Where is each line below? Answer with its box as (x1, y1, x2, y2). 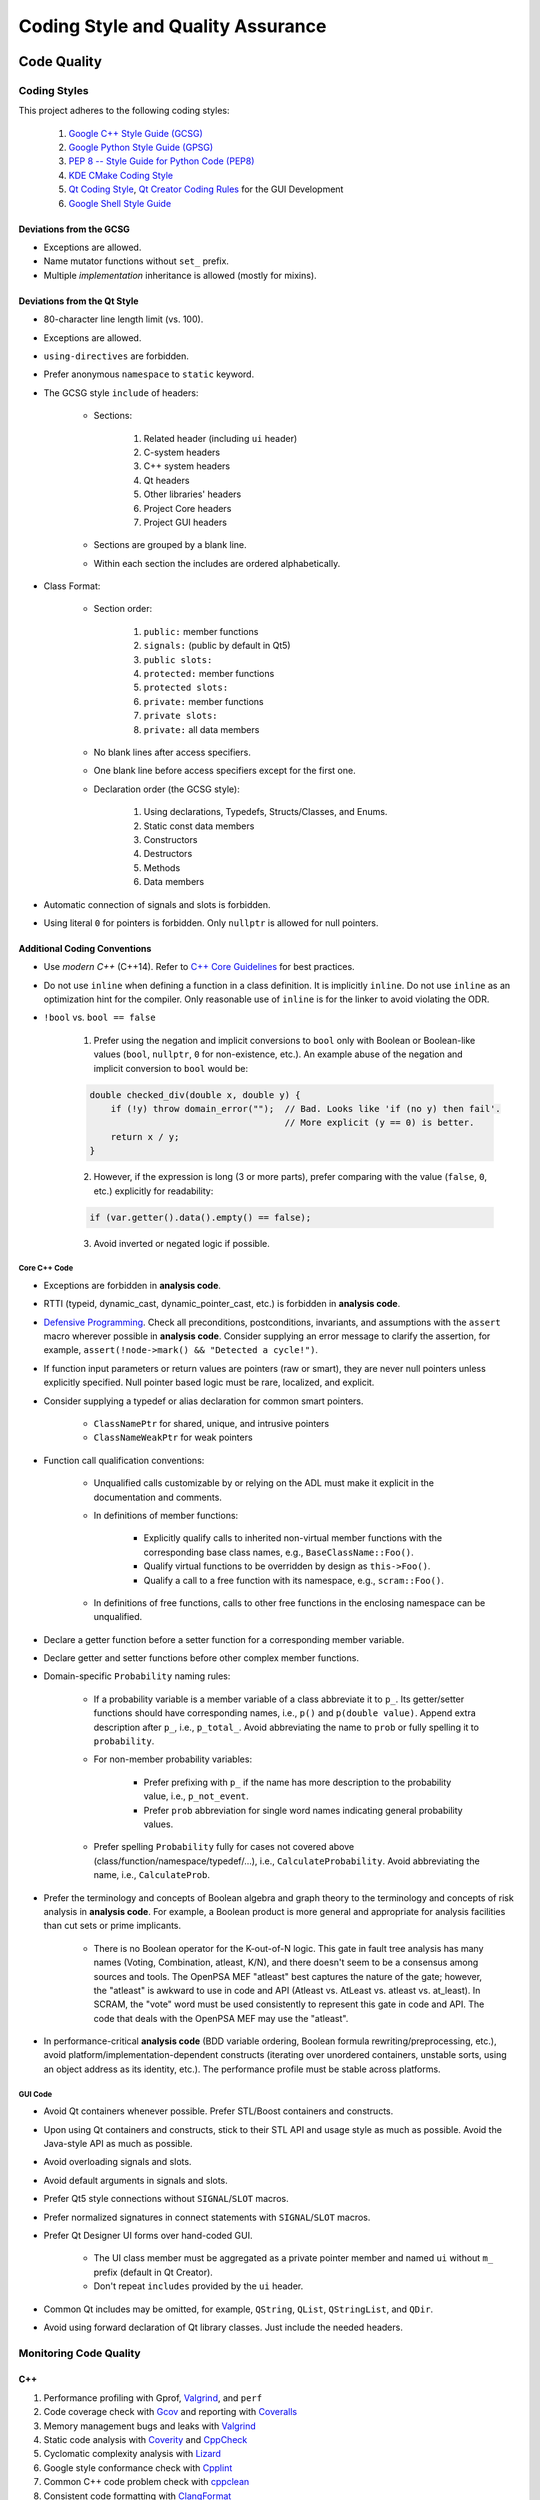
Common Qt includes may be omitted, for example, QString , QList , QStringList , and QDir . (43, 2303, 434, 2315)
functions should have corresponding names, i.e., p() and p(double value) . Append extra (93, 1707, 477, 1719)
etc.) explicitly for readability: (93, 1185, 214, 1197)
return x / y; (110, 1131, 180, 1142)
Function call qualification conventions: (43, 1454, 205, 1466)
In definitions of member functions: (93, 1509, 239, 1521)
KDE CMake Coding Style (68, 169, 174, 181)
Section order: (93, 603, 153, 615)
